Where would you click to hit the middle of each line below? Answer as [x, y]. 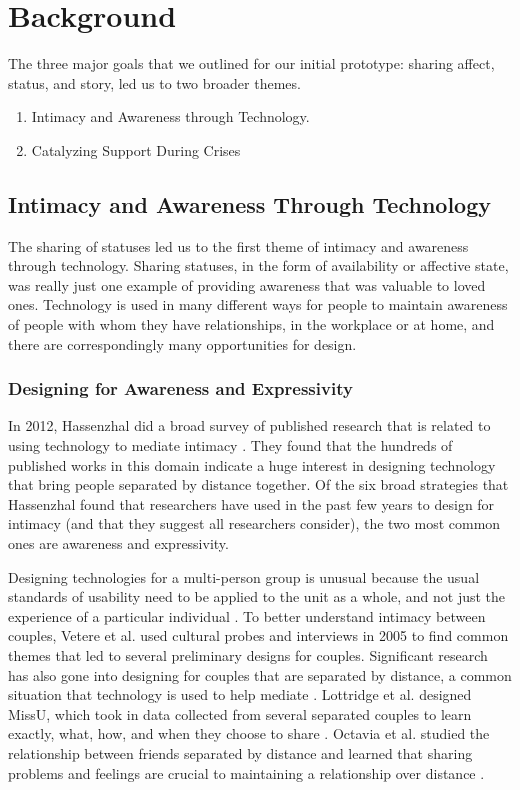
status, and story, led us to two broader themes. [154, 82]
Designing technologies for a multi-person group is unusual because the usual [244, 576]
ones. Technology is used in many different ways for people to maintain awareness [258, 304]
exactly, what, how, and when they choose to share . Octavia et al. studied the [249, 733]
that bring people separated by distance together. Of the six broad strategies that [258, 484]
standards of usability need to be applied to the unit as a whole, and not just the [257, 596]
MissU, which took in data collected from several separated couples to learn [240, 713]
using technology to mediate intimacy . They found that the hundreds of [230, 445]
